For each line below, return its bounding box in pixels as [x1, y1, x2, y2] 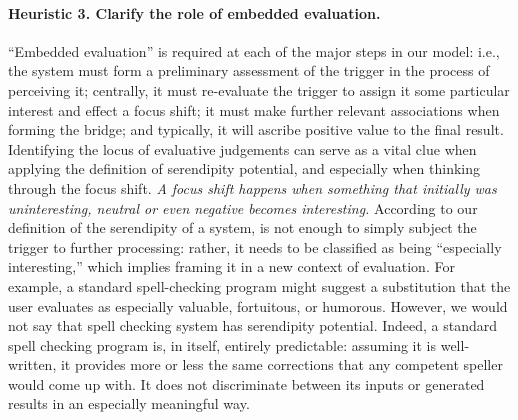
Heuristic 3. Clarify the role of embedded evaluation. [8, 2, 381, 23]
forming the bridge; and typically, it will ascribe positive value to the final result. [8, 119, 504, 140]
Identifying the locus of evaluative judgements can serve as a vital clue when [8, 138, 477, 159]
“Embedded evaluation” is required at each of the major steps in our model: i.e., [8, 40, 500, 61]
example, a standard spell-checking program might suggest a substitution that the [8, 275, 511, 296]
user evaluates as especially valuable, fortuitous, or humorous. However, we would [8, 295, 508, 316]
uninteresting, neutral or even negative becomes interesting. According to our [8, 197, 478, 218]
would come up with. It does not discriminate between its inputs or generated [8, 373, 485, 394]
